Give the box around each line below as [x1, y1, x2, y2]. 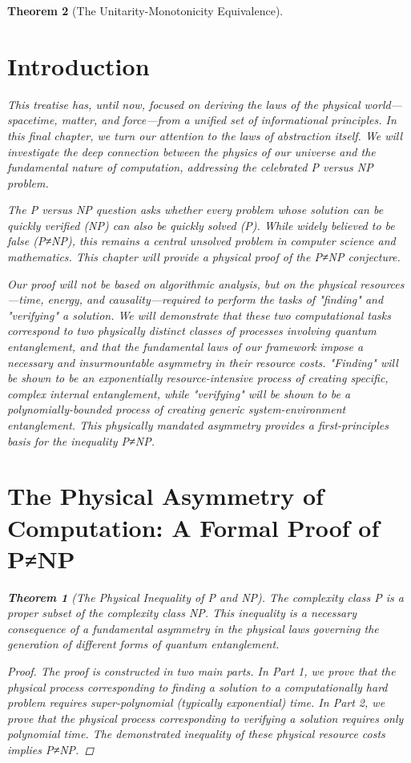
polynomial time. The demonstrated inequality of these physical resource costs [7, 725, 385, 742]
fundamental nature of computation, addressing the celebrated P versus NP [7, 159, 373, 176]
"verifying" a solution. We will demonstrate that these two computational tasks [7, 306, 391, 323]
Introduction [7, 49, 150, 82]
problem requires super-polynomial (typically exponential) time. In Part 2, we [7, 694, 385, 711]
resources [360, 275, 405, 292]
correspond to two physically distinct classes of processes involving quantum [7, 322, 377, 339]
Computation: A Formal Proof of [7, 511, 380, 543]
